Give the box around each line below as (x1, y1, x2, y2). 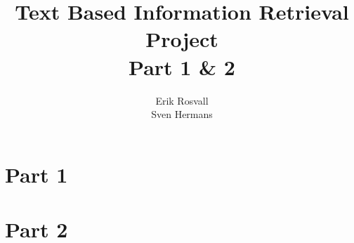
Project (145, 25, 218, 53)
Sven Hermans (151, 107, 213, 121)
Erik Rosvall (155, 93, 209, 107)
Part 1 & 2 (129, 52, 235, 81)
